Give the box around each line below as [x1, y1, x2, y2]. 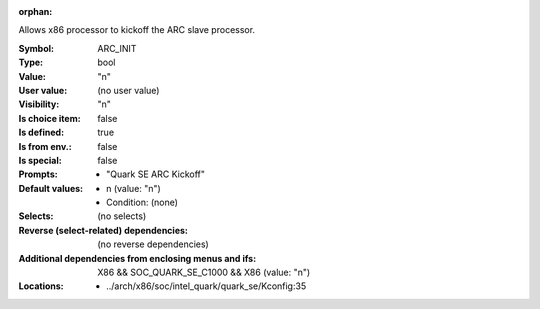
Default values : [18, 182, 84, 194]
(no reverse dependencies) [97, 238, 209, 250]
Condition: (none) [106, 196, 179, 209]
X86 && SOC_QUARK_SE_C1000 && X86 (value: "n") [97, 266, 311, 279]
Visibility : [18, 98, 60, 110]
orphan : [18, 6, 53, 17]
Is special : [18, 154, 62, 166]
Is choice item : [18, 112, 81, 124]
